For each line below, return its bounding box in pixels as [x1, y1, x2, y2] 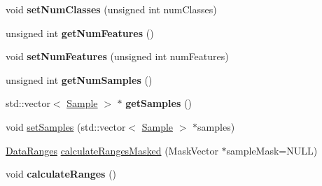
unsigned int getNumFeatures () [6, 25, 154, 40]
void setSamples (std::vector [6, 119, 126, 134]
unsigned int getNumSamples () [6, 72, 153, 87]
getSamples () [125, 96, 192, 110]
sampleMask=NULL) [226, 143, 318, 157]
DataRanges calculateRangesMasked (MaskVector [6, 143, 218, 157]
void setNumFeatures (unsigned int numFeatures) [6, 49, 229, 64]
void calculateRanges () [6, 166, 117, 181]
